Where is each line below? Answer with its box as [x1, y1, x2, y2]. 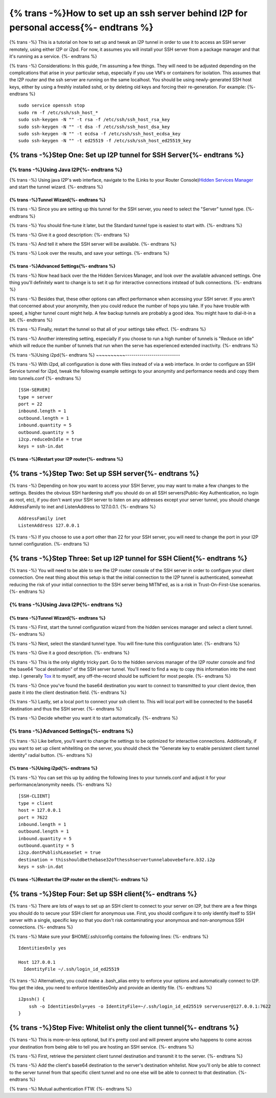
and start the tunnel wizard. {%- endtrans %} [9, 184, 103, 190]
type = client [18, 800, 53, 806]
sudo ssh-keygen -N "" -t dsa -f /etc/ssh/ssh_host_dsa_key [18, 124, 170, 130]
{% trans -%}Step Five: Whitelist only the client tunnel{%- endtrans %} [9, 1023, 239, 1032]
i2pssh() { [18, 997, 45, 1002]
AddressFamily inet [18, 515, 67, 521]
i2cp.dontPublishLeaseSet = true [18, 850, 101, 855]
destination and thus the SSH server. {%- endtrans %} [9, 705, 122, 711]
